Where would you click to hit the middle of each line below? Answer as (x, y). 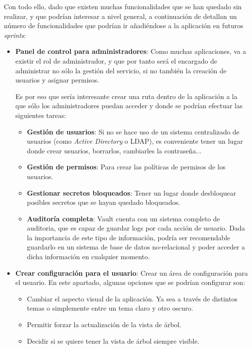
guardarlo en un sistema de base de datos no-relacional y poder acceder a (136, 247)
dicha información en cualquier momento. (88, 257)
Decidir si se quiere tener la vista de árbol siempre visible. (113, 341)
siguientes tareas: (41, 115)
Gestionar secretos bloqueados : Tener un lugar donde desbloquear (131, 192)
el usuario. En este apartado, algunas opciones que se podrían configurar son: (130, 282)
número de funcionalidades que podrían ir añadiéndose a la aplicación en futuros (124, 25)
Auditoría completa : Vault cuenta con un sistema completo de (123, 218)
